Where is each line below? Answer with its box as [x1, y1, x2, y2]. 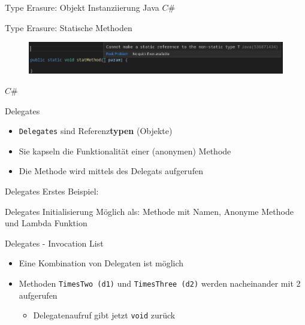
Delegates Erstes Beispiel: [5, 184, 99, 197]
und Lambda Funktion [5, 217, 87, 229]
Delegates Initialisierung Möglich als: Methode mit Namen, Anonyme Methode [5, 205, 294, 217]
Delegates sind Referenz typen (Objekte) [19, 124, 173, 137]
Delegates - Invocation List [5, 236, 104, 249]
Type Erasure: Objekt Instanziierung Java [5, 1, 159, 13]
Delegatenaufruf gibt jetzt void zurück [33, 309, 176, 321]
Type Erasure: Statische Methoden [5, 21, 132, 34]
